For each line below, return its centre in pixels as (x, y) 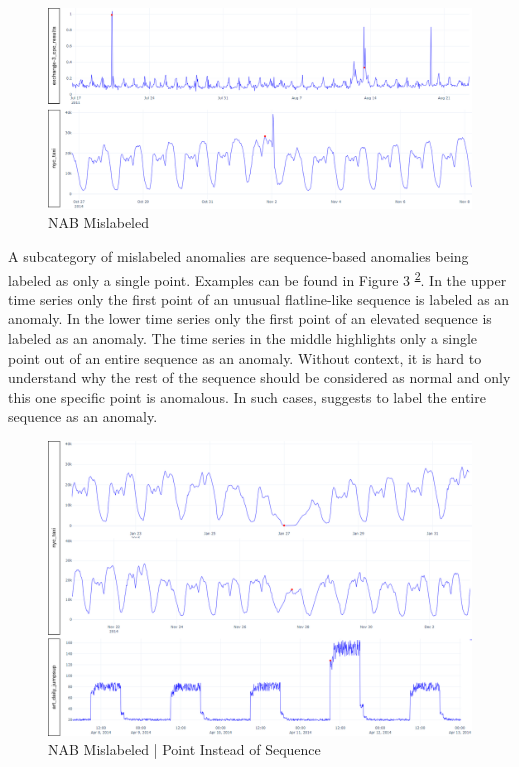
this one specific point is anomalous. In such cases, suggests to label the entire (247, 396)
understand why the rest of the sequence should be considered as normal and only (259, 377)
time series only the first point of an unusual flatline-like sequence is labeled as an (259, 298)
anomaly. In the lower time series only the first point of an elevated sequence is (250, 318)
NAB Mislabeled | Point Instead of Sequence (184, 749)
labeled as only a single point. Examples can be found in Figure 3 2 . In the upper (257, 278)
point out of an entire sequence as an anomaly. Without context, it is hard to (245, 357)
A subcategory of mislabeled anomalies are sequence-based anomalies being (238, 256)
